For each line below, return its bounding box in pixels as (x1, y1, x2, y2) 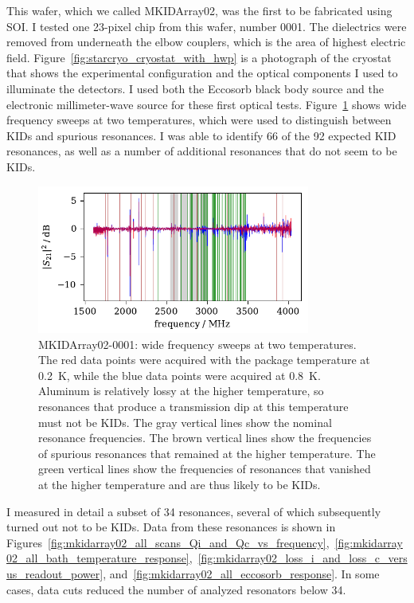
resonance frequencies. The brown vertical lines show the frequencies (38, 429, 372, 446)
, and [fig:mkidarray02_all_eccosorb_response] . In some (103, 566, 380, 582)
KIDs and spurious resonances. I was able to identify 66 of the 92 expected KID (6, 127, 396, 143)
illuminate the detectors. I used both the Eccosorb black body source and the (6, 80, 384, 96)
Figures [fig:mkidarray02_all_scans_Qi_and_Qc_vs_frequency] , (6, 534, 330, 550)
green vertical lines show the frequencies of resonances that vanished (38, 460, 371, 477)
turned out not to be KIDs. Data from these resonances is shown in (6, 519, 336, 535)
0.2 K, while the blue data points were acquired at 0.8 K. (38, 366, 321, 383)
